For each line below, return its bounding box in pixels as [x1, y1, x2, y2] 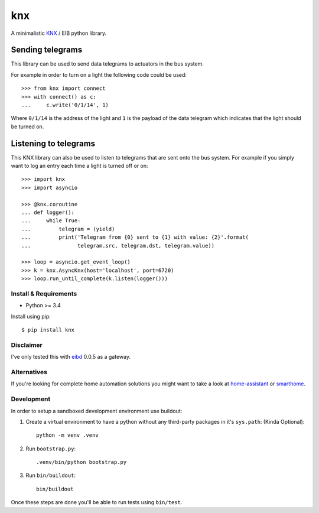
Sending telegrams [11, 45, 83, 55]
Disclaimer [11, 340, 43, 349]
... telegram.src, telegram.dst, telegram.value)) [21, 242, 215, 249]
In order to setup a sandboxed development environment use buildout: [11, 407, 183, 414]
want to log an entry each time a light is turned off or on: [11, 163, 148, 170]
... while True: [21, 217, 81, 224]
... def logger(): [21, 209, 75, 216]
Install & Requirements [11, 290, 77, 298]
